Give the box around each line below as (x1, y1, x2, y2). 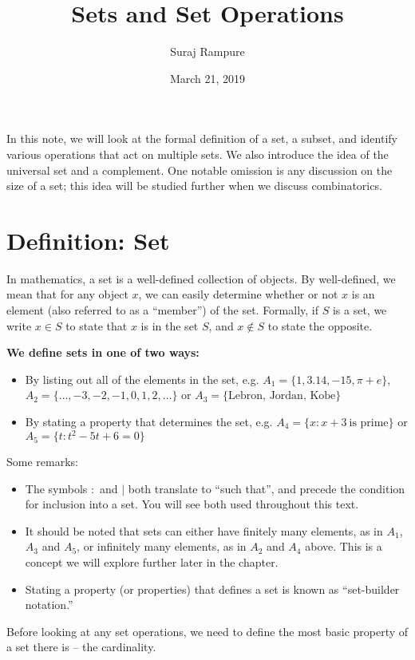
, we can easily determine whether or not (138, 286, 338, 302)
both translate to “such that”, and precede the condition (128, 480, 405, 496)
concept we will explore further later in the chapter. (25, 554, 279, 571)
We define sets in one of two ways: (6, 344, 200, 361)
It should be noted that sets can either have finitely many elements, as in (25, 522, 383, 539)
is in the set (140, 317, 199, 334)
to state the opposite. (267, 317, 373, 334)
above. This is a (305, 538, 382, 555)
